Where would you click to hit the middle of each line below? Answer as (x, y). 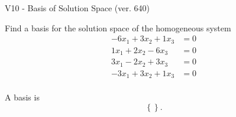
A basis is (22, 97)
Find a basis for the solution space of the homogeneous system (118, 27)
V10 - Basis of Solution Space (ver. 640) (77, 8)
